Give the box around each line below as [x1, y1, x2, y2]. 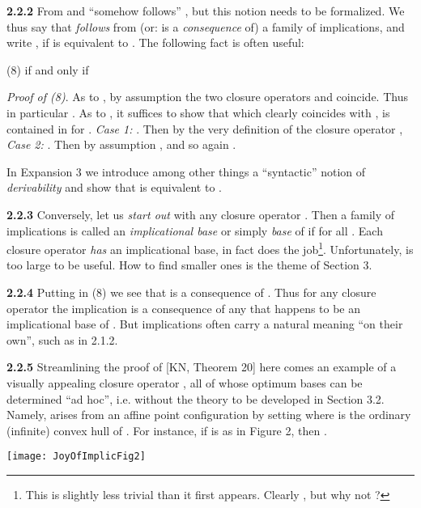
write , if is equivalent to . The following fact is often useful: [6, 34, 304, 51]
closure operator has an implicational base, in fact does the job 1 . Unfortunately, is [6, 239, 414, 257]
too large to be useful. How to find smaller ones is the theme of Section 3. [6, 256, 372, 273]
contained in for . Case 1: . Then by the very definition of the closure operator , [6, 120, 403, 137]
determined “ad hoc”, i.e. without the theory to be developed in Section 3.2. [6, 390, 385, 407]
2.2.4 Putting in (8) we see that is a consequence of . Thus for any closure [6, 283, 376, 300]
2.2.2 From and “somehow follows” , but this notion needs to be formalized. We [6, 2, 405, 19]
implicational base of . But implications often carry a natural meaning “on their [6, 315, 403, 332]
